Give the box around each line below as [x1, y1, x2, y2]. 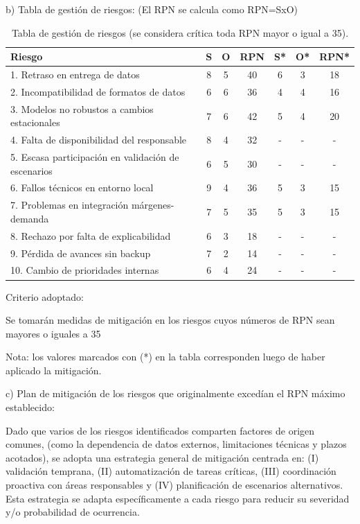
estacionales [10, 115, 60, 130]
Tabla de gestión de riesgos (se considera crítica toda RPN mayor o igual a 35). [11, 25, 349, 40]
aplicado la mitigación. [6, 363, 102, 377]
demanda [10, 211, 49, 225]
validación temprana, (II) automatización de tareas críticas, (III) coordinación [6, 464, 336, 478]
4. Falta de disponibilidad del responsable [10, 132, 187, 147]
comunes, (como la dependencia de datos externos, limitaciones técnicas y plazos [6, 437, 347, 451]
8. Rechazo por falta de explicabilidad [10, 228, 171, 243]
